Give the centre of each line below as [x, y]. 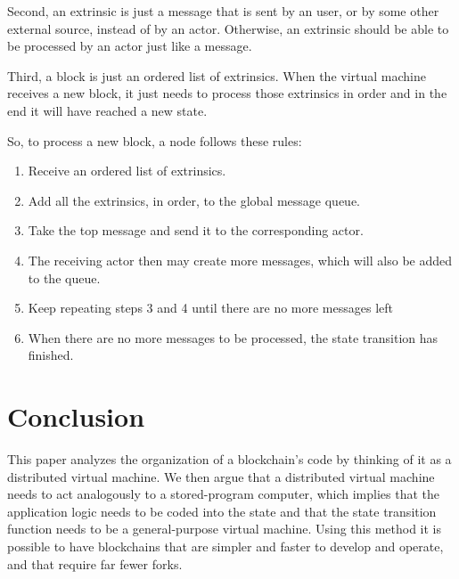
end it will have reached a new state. [107, 110]
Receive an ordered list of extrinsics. [127, 171]
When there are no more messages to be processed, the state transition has [233, 337]
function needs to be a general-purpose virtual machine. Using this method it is [225, 529]
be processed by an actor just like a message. [130, 46]
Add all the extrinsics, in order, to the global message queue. [194, 200]
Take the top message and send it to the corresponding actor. [196, 230]
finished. [51, 355]
